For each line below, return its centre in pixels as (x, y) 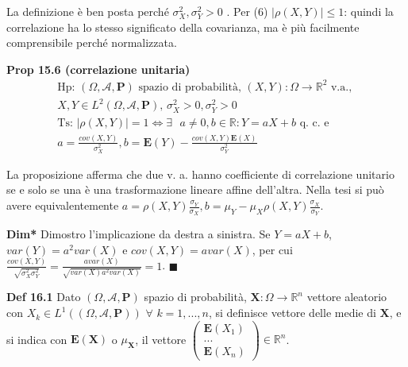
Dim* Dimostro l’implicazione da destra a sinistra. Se (139, 234)
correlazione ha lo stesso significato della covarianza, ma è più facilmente (183, 27)
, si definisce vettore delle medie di (292, 313)
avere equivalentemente (63, 205)
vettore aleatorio (347, 297)
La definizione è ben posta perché (88, 11)
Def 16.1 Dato (44, 297)
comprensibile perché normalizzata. (92, 42)
